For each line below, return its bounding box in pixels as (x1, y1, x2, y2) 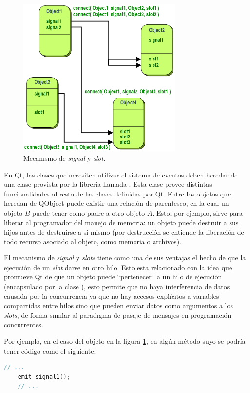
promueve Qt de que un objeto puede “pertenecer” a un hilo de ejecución (4, 272, 222, 282)
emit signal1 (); (18, 373, 71, 380)
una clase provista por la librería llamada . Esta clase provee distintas (4, 179, 212, 189)
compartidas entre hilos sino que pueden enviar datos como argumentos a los (4, 300, 233, 311)
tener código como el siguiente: (4, 345, 96, 355)
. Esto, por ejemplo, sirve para (152, 207, 243, 217)
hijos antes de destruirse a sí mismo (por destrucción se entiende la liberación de (4, 227, 244, 237)
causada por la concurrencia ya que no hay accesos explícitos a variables (4, 291, 219, 301)
